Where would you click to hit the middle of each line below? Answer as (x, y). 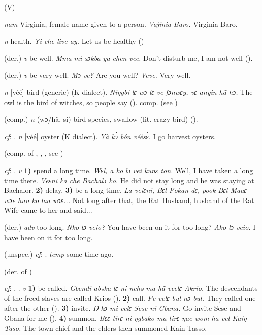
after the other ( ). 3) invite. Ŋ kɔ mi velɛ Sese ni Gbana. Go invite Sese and (123, 308)
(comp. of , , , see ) (34, 153)
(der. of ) (18, 271)
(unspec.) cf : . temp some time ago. (59, 254)
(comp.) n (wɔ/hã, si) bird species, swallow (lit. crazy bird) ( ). (101, 119)
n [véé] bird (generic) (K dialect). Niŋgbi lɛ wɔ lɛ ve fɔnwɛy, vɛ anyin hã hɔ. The (128, 92)
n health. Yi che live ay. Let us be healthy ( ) (74, 41)
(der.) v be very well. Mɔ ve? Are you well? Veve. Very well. (97, 75)
